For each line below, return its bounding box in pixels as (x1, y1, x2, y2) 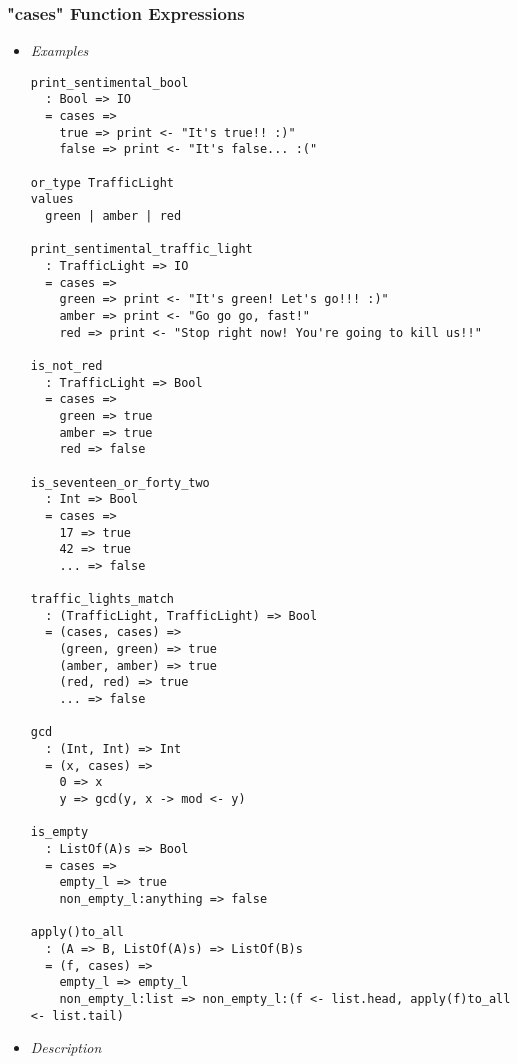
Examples (30, 40, 89, 61)
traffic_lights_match (30, 592, 174, 607)
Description (30, 1037, 102, 1058)
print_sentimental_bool (30, 75, 189, 90)
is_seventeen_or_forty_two (30, 475, 210, 490)
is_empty (30, 825, 89, 840)
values (30, 192, 74, 207)
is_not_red (30, 358, 103, 373)
